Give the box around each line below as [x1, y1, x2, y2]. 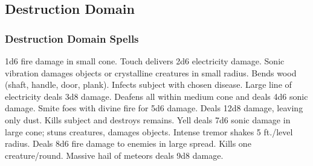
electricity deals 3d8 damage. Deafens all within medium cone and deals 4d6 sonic [5, 90, 308, 102]
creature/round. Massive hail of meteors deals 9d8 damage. [5, 149, 224, 161]
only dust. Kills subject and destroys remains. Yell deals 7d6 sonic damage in [5, 113, 291, 126]
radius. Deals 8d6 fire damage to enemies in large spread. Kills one [5, 137, 251, 150]
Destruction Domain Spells [5, 31, 139, 46]
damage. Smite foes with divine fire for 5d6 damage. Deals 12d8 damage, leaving [5, 102, 303, 114]
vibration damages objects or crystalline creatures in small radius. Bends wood [5, 66, 297, 79]
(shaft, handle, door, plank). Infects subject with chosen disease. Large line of [5, 78, 292, 91]
